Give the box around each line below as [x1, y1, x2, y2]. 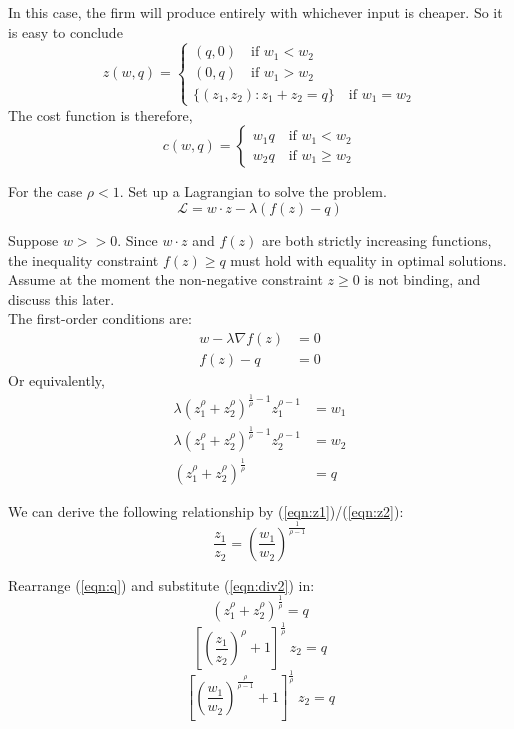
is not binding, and [364, 269, 481, 290]
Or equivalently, [8, 369, 105, 390]
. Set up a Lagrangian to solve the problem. [119, 181, 387, 202]
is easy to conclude [8, 21, 123, 42]
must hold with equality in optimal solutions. [230, 249, 507, 270]
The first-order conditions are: [8, 308, 192, 329]
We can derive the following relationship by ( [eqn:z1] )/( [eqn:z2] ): [8, 500, 404, 521]
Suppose [8, 229, 59, 250]
